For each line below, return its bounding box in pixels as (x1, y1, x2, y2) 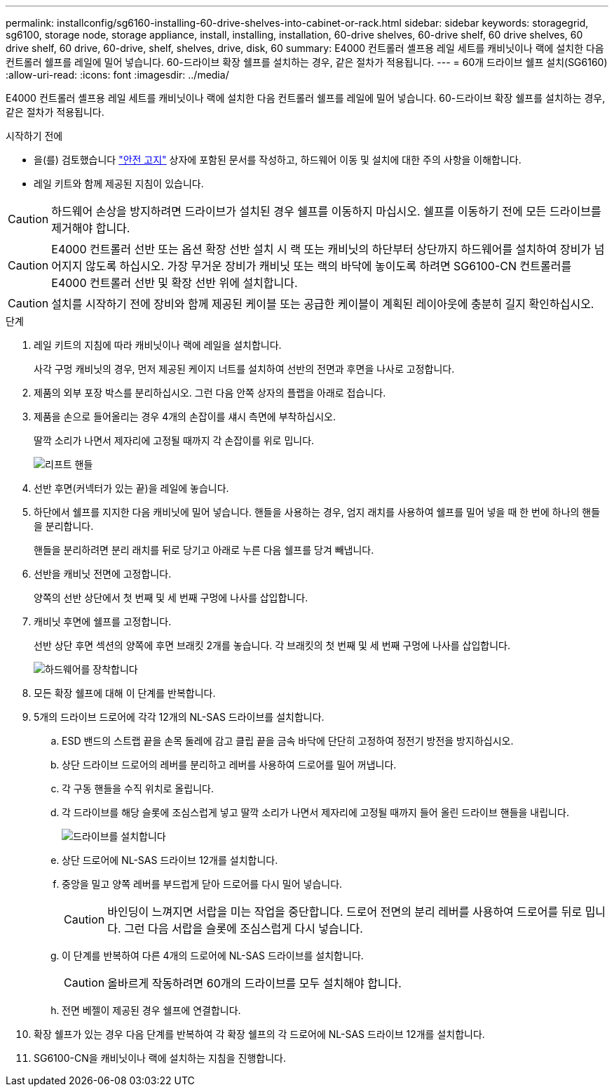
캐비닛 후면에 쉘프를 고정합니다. (34, 615, 172, 627)
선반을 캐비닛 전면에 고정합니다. (34, 568, 172, 580)
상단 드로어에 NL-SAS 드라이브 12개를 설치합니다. (62, 854, 278, 866)
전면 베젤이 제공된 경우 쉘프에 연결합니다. (62, 1004, 241, 1016)
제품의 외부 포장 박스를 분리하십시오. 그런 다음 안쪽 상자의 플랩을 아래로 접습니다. (34, 387, 386, 399)
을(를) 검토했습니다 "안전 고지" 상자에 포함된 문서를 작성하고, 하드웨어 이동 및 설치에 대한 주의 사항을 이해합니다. (34, 154, 521, 166)
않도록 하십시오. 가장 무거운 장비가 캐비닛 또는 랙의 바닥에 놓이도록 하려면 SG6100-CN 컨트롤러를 (85, 259, 572, 273)
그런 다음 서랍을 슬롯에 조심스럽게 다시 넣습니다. (124, 921, 363, 935)
